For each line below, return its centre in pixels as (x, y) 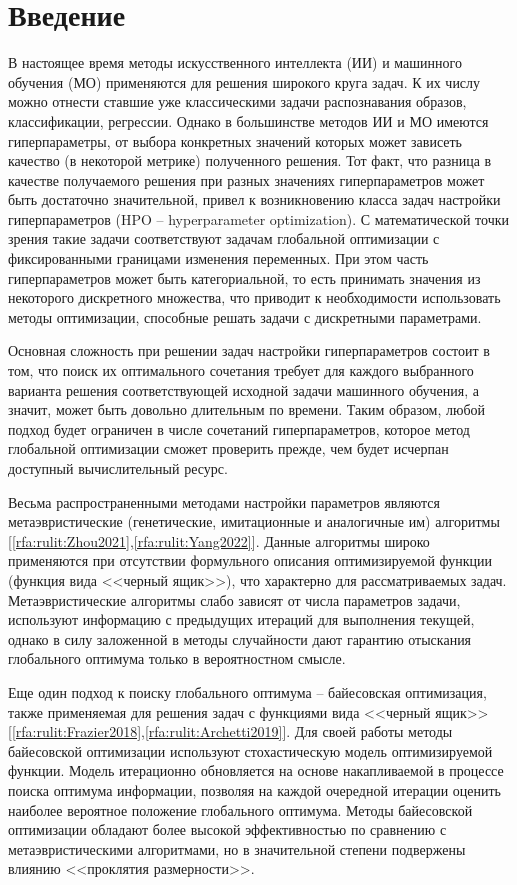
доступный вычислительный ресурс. (118, 468)
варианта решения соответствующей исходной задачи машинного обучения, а (243, 389)
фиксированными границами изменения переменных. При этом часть (218, 258)
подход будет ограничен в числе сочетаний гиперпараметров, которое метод (239, 428)
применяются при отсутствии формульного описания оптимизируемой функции (250, 560)
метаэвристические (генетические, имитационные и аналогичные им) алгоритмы (254, 521)
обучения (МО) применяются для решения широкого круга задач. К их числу (244, 81)
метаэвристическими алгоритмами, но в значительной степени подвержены (237, 848)
